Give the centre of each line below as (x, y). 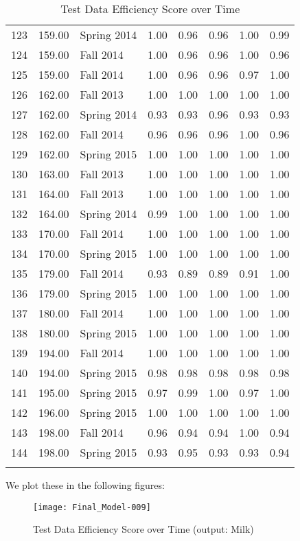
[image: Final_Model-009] (92, 507)
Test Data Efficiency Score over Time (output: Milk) (143, 529)
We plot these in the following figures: (85, 485)
